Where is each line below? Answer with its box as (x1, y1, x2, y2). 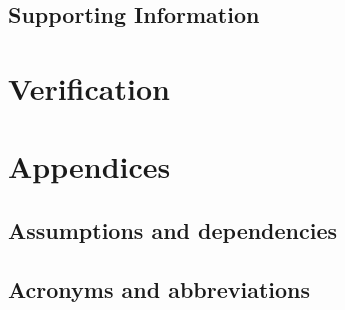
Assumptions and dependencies (8, 214, 338, 245)
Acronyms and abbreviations (8, 273, 311, 304)
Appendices (8, 146, 171, 187)
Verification (8, 67, 170, 108)
